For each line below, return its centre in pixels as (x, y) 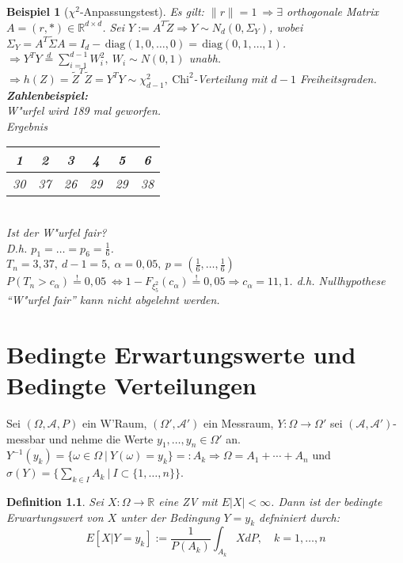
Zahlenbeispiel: (47, 95)
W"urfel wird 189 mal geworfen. (84, 110)
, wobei (286, 27)
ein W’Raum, (114, 422)
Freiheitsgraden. (338, 78)
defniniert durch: (300, 517)
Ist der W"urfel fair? (57, 232)
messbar (26, 438)
